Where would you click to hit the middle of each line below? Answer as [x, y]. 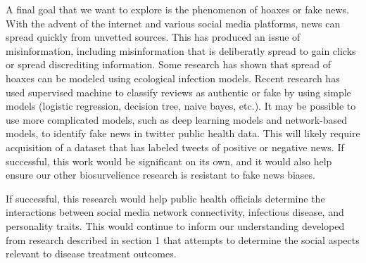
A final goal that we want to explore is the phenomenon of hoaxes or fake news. [177, 9]
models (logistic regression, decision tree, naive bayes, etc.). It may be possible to [181, 106]
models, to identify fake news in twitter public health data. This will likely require [183, 133]
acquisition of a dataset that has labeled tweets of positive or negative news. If [175, 147]
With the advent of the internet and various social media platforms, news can [173, 23]
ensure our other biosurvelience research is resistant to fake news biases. [160, 175]
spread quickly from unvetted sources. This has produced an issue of [153, 37]
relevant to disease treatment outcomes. [91, 254]
